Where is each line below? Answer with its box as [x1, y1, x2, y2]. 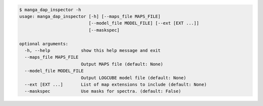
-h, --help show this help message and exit [24, 48, 161, 53]
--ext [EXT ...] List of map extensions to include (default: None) [24, 82, 207, 87]
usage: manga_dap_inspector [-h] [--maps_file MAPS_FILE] [19, 14, 161, 19]
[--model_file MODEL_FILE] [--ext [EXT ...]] [88, 20, 199, 26]
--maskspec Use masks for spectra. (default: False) [24, 88, 181, 94]
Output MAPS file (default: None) [80, 61, 163, 67]
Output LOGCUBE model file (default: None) [80, 75, 187, 80]
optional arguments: [19, 41, 68, 46]
